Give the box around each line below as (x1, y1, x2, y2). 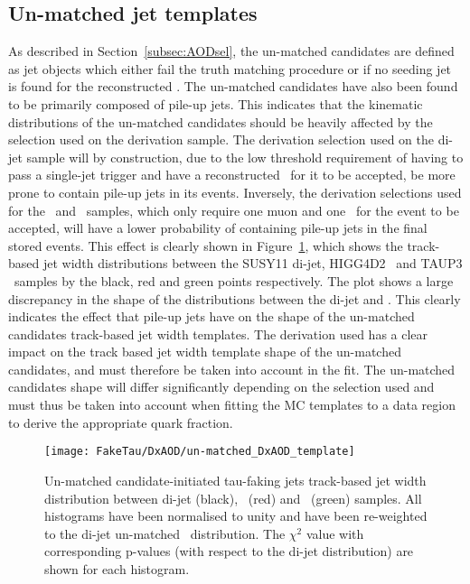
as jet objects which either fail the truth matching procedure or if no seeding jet (8, 59, 452, 78)
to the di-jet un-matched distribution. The (44, 524, 286, 542)
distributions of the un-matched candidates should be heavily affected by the (8, 112, 433, 131)
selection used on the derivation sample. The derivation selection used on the (8, 130, 434, 149)
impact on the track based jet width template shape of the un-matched (8, 342, 401, 361)
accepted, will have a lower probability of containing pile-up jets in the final (8, 218, 428, 237)
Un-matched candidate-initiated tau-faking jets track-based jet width (44, 470, 427, 489)
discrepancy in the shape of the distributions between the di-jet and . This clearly (8, 289, 461, 308)
